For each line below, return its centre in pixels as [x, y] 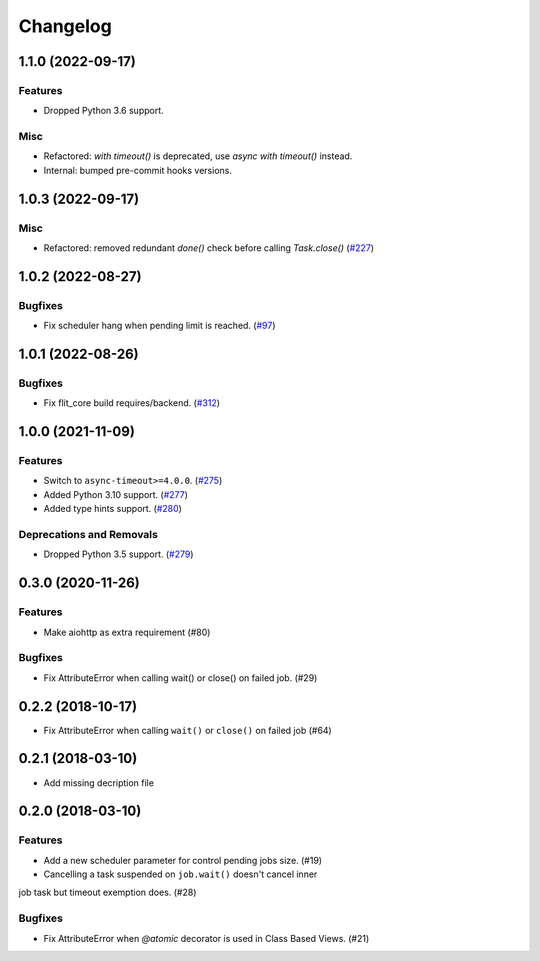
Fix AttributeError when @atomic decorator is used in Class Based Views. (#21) [206, 938]
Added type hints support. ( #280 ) [112, 509]
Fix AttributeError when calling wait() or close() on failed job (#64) [187, 730]
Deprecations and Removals [88, 535]
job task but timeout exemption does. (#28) [107, 892]
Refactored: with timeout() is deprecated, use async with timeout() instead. [198, 156]
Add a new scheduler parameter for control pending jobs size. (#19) [183, 860]
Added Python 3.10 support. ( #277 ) [116, 494]
